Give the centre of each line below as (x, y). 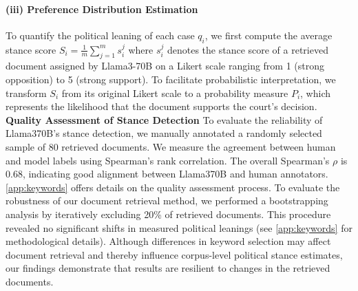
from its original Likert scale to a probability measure (175, 93)
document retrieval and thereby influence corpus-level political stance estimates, (174, 254)
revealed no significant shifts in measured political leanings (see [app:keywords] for (179, 227)
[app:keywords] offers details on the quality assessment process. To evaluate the (173, 187)
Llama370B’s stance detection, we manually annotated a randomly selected (164, 133)
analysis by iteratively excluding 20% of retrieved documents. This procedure (168, 214)
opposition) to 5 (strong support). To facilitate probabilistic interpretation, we (171, 79)
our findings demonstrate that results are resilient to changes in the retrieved (168, 268)
